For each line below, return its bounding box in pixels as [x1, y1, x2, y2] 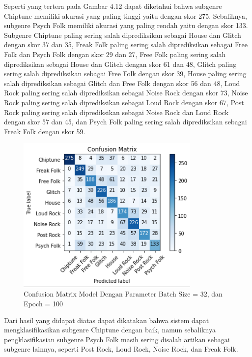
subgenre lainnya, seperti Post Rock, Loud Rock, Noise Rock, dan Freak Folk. [4, 344, 238, 354]
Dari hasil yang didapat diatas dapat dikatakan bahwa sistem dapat [4, 315, 209, 325]
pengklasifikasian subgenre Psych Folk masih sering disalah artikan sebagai [4, 334, 230, 344]
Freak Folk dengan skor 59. [4, 126, 85, 136]
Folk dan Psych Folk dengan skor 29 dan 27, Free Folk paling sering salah [4, 49, 226, 59]
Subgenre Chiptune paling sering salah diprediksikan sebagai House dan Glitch [4, 30, 241, 40]
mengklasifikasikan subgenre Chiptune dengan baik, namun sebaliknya [4, 325, 216, 335]
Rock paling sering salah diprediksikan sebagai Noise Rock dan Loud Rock [4, 107, 229, 117]
